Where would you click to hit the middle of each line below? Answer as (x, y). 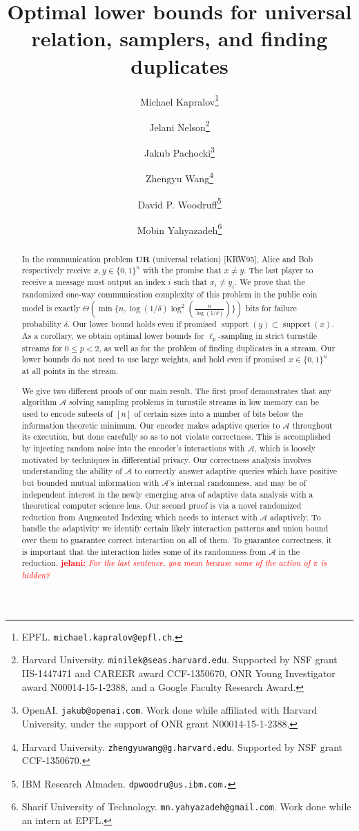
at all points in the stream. (70, 371)
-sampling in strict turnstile (268, 335)
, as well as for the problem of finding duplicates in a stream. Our (217, 348)
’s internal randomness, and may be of (237, 482)
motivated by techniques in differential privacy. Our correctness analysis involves (166, 459)
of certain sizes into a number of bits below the (219, 413)
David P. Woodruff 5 (179, 203)
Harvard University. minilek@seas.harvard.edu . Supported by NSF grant (179, 659)
